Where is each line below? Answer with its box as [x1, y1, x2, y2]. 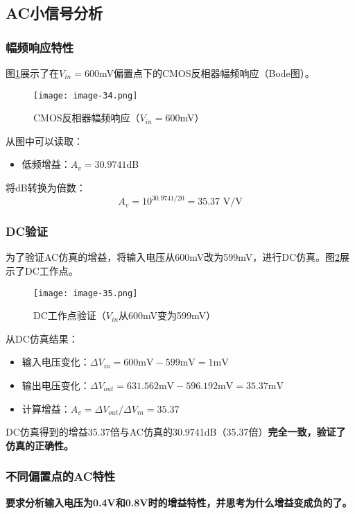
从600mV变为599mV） [119, 308, 216, 323]
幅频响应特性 [6, 38, 74, 55]
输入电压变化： [21, 354, 90, 369]
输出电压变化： [21, 377, 90, 392]
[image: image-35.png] [33, 288, 138, 298]
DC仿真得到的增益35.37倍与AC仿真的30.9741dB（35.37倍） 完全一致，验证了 [6, 425, 346, 439]
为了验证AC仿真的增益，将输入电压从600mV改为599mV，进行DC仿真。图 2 [6, 250, 340, 264]
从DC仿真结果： [6, 331, 78, 345]
